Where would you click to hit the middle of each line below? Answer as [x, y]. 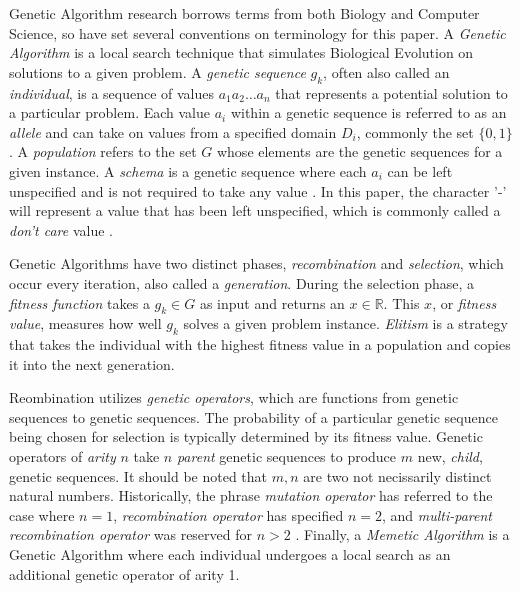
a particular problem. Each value [109, 112]
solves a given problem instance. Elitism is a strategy [345, 323]
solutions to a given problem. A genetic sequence [157, 71]
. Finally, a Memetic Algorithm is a [402, 534]
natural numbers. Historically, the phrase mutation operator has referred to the [251, 495]
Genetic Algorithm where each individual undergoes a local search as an [230, 554]
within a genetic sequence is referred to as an [368, 112]
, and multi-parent [437, 514]
